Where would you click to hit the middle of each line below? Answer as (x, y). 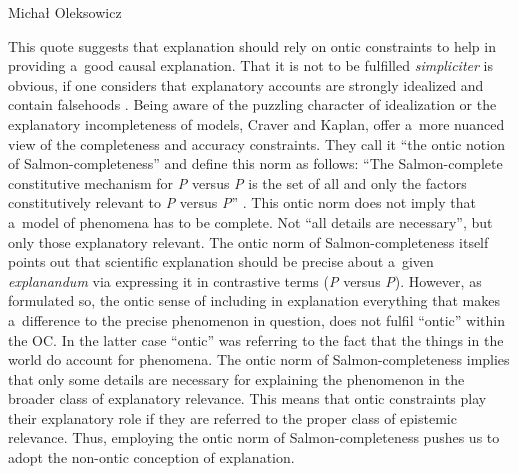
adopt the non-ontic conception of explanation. (151, 457)
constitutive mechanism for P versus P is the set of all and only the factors (237, 182)
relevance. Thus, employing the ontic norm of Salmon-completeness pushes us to (254, 437)
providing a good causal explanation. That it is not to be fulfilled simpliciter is (250, 65)
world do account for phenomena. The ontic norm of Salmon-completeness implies (259, 359)
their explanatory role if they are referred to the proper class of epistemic (232, 417)
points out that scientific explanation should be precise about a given (221, 261)
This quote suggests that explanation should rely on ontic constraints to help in (252, 45)
